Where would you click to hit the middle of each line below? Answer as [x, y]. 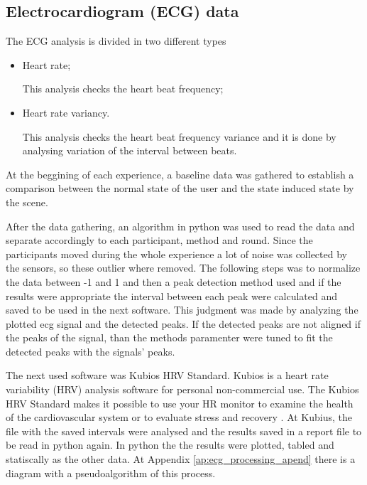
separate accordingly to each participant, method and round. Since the [159, 240]
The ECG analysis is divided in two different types [116, 41]
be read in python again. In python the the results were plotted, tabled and [170, 445]
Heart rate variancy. [66, 112]
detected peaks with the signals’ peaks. [91, 351]
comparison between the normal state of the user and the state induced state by [180, 188]
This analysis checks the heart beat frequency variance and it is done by [179, 136]
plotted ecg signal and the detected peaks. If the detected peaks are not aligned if [183, 323]
